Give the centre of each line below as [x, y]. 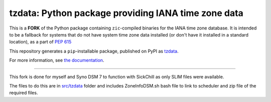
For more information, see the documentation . [57, 60]
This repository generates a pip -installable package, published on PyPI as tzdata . [94, 51]
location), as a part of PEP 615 [40, 42]
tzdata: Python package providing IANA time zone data [126, 13]
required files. [24, 93]
